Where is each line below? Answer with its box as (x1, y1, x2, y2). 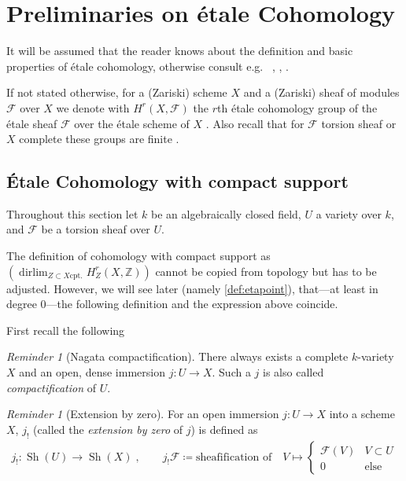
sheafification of (196, 451, 272, 463)
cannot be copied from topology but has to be (155, 263, 377, 279)
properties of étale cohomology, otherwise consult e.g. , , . (6, 57, 289, 74)
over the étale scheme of (74, 115, 190, 131)
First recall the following (6, 321, 125, 338)
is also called (263, 364, 324, 380)
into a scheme (329, 406, 395, 422)
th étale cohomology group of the (217, 99, 378, 116)
